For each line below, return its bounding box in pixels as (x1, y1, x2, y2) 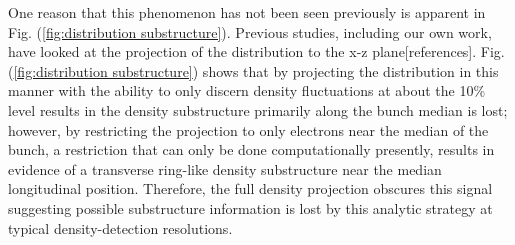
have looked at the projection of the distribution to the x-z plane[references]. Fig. (8, 41, 505, 62)
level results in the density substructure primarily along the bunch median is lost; (8, 99, 508, 120)
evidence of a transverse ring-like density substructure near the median (8, 158, 442, 179)
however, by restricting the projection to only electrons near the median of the (8, 119, 489, 140)
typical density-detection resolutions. (8, 217, 233, 238)
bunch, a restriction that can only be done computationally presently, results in (8, 139, 495, 160)
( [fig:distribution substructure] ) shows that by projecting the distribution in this (8, 60, 499, 81)
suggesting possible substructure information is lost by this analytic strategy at (8, 197, 493, 218)
